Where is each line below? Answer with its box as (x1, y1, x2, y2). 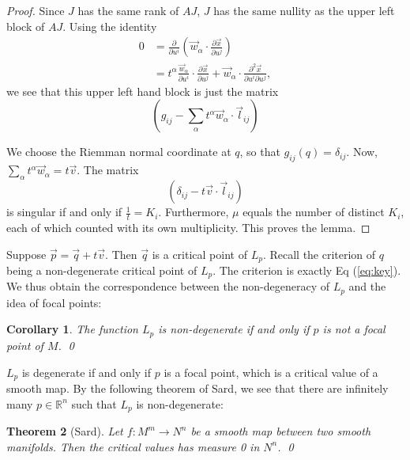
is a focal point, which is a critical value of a (164, 363, 378, 380)
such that (71, 395, 117, 412)
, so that (239, 143, 280, 160)
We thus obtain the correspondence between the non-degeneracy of (6, 278, 329, 295)
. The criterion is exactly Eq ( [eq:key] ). (213, 261, 401, 278)
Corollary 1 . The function (6, 321, 138, 337)
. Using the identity (62, 17, 157, 34)
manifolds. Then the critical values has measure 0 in (6, 438, 260, 454)
